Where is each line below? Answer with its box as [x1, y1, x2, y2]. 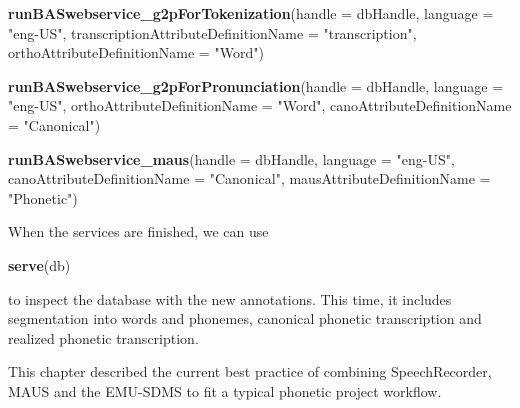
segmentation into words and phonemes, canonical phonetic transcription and [8, 308, 482, 329]
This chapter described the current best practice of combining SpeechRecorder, [8, 361, 492, 382]
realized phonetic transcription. [8, 327, 199, 348]
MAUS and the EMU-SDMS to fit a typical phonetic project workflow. [8, 380, 442, 401]
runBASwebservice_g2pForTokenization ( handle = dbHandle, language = [8, 3, 494, 23]
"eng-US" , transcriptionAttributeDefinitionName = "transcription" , [8, 22, 417, 43]
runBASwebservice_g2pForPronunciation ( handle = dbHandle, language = [8, 75, 504, 96]
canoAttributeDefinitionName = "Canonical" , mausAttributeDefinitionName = [8, 168, 491, 189]
